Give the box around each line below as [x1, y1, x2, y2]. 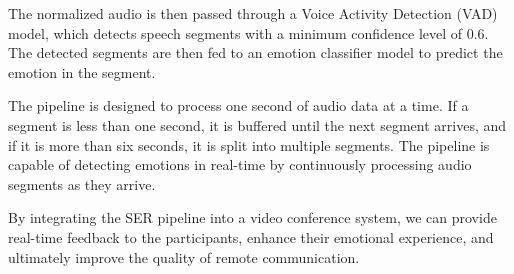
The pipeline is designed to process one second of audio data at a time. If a [8, 95, 469, 116]
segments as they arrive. [8, 173, 156, 194]
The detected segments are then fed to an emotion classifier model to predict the [8, 42, 503, 63]
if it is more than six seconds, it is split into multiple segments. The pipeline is [8, 134, 490, 155]
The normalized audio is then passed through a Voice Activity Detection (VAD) [8, 3, 498, 23]
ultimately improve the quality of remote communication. [8, 246, 360, 267]
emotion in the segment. [8, 61, 156, 82]
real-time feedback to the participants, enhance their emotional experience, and [8, 226, 494, 247]
